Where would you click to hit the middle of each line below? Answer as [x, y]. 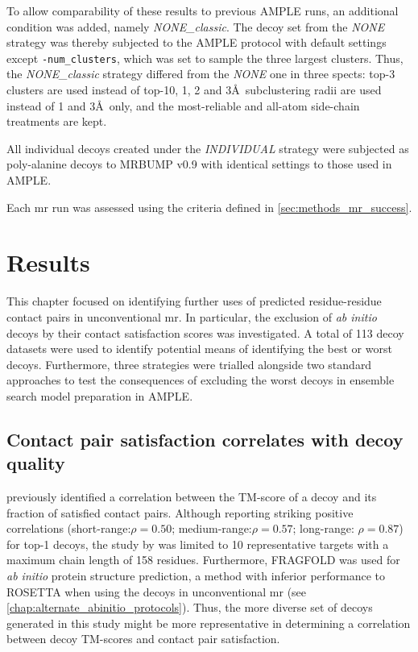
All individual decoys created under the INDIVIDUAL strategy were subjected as [208, 148]
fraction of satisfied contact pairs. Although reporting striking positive [180, 512]
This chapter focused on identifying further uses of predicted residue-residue [194, 301]
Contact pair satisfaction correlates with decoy [205, 439]
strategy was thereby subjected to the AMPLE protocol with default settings [197, 42]
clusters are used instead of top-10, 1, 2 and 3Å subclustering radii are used [194, 90]
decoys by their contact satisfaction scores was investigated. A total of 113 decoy [205, 332]
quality [36, 463]
